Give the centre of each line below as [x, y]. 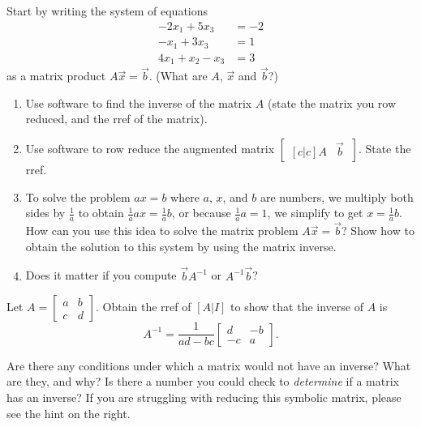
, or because [201, 213]
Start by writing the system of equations [107, 11]
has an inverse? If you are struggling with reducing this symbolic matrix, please [204, 397]
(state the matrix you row [332, 102]
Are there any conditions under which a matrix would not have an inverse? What [209, 365]
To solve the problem [78, 196]
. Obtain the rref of [143, 307]
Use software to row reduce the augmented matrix [150, 149]
